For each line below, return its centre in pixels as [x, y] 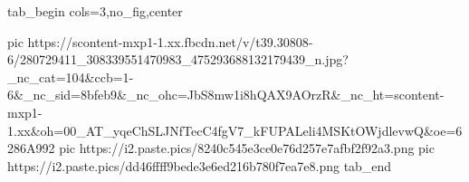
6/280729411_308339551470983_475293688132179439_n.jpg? [178, 59]
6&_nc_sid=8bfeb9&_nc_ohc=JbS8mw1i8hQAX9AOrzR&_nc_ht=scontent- [226, 95]
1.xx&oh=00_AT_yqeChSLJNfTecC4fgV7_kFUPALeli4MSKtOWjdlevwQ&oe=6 [235, 130]
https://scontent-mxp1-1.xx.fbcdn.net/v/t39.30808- [170, 41]
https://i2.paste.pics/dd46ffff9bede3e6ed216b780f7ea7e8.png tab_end [200, 165]
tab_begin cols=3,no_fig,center [95, 11]
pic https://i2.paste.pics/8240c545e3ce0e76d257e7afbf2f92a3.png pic [247, 148]
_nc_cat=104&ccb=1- [71, 77]
